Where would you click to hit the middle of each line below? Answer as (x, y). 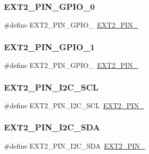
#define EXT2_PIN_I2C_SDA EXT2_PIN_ (74, 145)
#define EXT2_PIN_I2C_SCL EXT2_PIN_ (74, 105)
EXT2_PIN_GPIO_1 (49, 46)
